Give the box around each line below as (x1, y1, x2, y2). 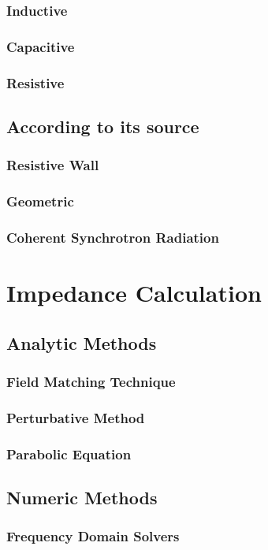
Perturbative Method (6, 407, 145, 427)
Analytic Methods (6, 330, 157, 355)
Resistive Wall (6, 155, 99, 175)
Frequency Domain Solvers (6, 526, 180, 546)
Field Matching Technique (6, 371, 176, 391)
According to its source (6, 113, 199, 138)
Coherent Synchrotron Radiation (6, 227, 219, 247)
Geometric (6, 191, 74, 211)
